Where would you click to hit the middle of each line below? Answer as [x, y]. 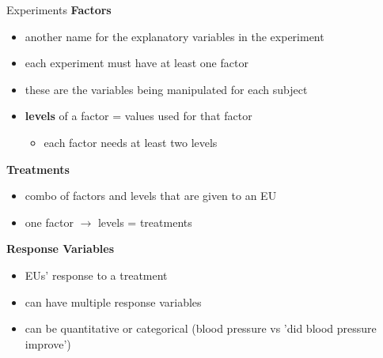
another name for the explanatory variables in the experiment [174, 36]
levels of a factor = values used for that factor [138, 116]
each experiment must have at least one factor [137, 63]
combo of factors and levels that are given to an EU [151, 196]
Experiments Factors [59, 9]
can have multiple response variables [113, 301]
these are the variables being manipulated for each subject [166, 89]
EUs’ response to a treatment [96, 275]
